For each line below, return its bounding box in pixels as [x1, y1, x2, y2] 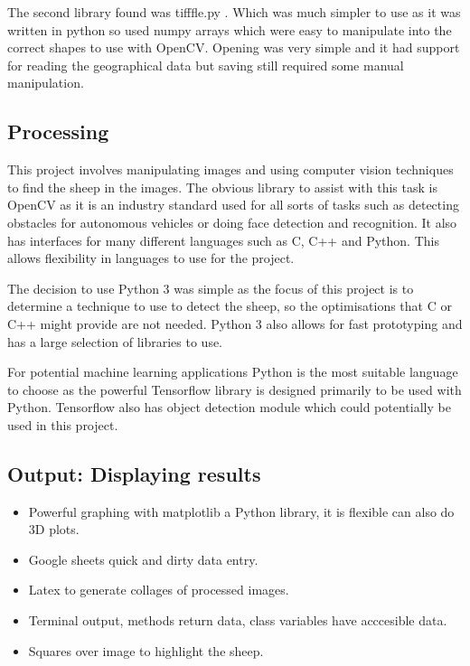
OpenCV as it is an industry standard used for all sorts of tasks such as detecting [7, 195, 459, 214]
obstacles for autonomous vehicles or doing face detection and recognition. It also [7, 212, 457, 231]
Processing [7, 117, 109, 145]
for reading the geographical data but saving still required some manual [7, 55, 404, 74]
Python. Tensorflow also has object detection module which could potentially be [7, 398, 451, 417]
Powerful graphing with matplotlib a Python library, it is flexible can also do [28, 502, 455, 521]
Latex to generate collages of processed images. [28, 580, 289, 599]
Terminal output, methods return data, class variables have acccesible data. [28, 611, 447, 630]
